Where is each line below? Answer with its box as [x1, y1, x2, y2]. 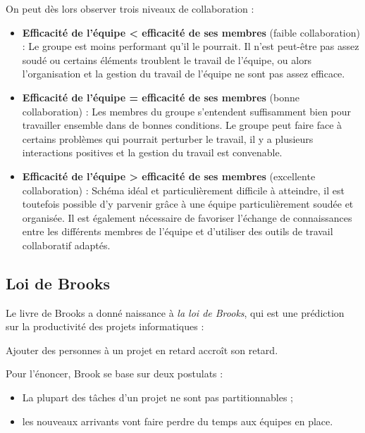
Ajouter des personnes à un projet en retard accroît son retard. [6, 342, 278, 357]
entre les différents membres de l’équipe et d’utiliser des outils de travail [22, 224, 333, 239]
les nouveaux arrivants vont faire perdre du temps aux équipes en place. [22, 413, 333, 428]
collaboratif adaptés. [22, 237, 111, 252]
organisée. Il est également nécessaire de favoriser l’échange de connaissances [22, 210, 352, 225]
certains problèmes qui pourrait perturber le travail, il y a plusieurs [22, 131, 314, 146]
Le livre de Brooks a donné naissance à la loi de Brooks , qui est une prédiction [6, 305, 345, 320]
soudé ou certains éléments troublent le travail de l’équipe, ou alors [22, 52, 312, 67]
